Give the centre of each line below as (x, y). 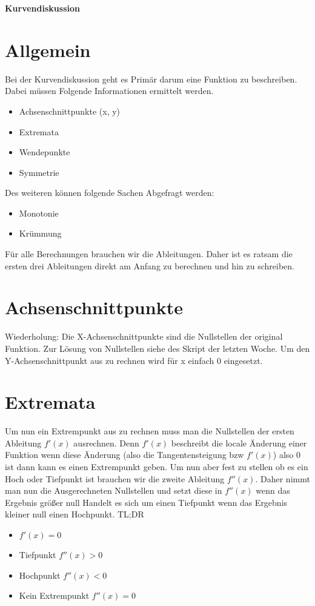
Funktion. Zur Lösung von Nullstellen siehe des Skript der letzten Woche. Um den (157, 348)
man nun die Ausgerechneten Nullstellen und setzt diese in (114, 490)
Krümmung (40, 233)
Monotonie (39, 213)
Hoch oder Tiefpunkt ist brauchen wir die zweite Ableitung (115, 478)
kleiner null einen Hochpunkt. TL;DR (75, 514)
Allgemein (48, 49)
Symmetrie (39, 172)
